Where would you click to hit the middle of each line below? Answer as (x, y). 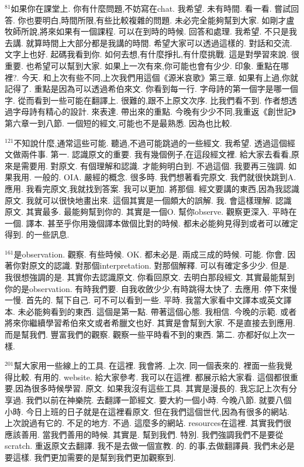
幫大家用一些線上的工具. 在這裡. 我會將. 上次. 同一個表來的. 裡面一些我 (149, 365)
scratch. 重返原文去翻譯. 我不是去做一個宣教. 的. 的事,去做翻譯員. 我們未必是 (150, 446)
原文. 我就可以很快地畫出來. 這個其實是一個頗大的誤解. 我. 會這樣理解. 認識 (148, 200)
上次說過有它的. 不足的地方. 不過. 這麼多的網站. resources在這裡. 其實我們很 (148, 423)
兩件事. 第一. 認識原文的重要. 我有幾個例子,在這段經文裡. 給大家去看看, (156, 154)
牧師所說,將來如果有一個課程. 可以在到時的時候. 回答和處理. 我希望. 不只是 (147, 31)
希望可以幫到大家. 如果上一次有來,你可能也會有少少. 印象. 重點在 (158, 65)
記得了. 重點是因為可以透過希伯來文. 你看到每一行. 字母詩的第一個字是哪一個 (151, 89)
